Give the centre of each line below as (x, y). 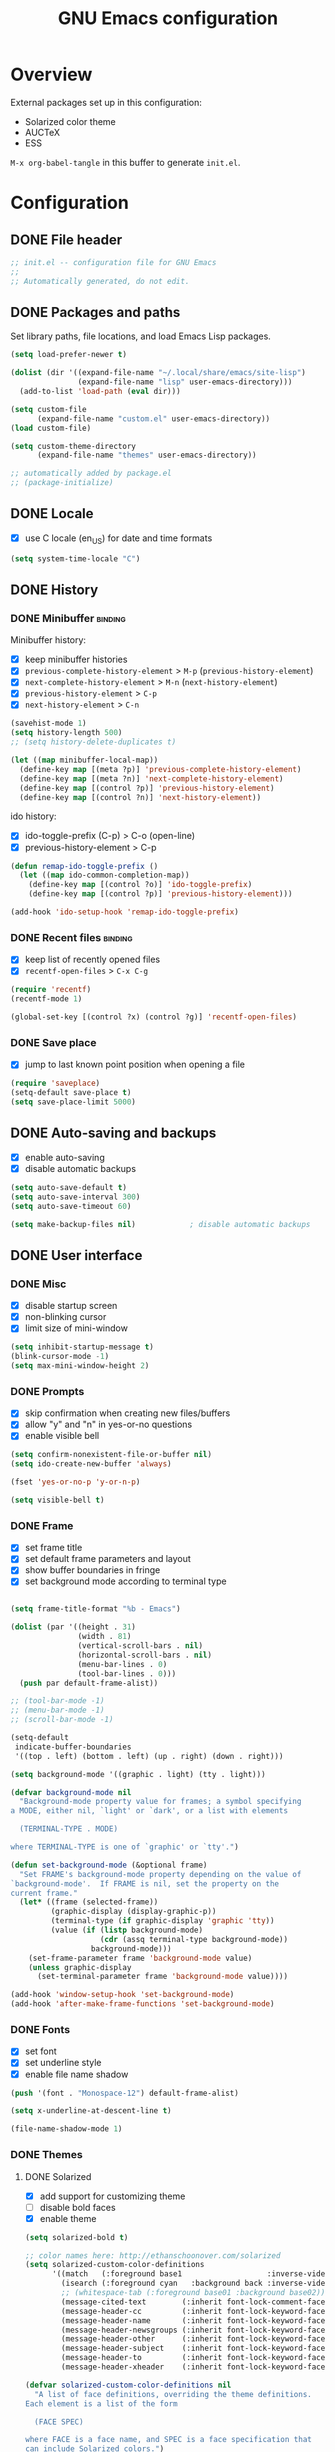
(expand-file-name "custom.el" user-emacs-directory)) (153, 418)
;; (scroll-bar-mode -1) (62, 1720)
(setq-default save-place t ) (71, 1093)
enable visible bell (62, 1436)
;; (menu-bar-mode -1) (57, 1710)
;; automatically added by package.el (91, 473)
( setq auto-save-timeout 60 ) (71, 1206)
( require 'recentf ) (51, 990)
